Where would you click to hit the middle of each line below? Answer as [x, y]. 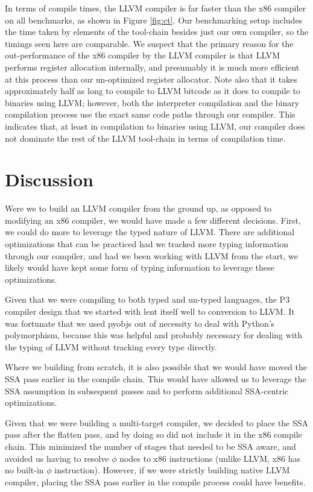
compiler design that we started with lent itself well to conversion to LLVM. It [150, 311]
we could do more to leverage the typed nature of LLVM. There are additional [150, 232]
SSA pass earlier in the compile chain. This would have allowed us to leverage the [156, 378]
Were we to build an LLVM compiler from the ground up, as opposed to [138, 208]
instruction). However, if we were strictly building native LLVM [172, 470]
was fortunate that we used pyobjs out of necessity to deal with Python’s [140, 323]
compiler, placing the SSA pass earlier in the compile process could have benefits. [155, 481]
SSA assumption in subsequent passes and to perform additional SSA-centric [147, 390]
